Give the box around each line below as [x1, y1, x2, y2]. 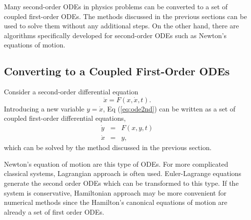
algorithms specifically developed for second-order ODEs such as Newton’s [4, 30, 227, 40]
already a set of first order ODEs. [4, 206, 104, 217]
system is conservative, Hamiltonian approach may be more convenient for [4, 187, 227, 198]
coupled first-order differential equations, [4, 113, 126, 123]
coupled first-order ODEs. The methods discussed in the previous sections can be [4, 11, 247, 21]
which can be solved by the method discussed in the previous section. [4, 142, 212, 153]
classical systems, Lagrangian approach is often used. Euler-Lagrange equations [4, 168, 242, 178]
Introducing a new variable [4, 103, 85, 113]
